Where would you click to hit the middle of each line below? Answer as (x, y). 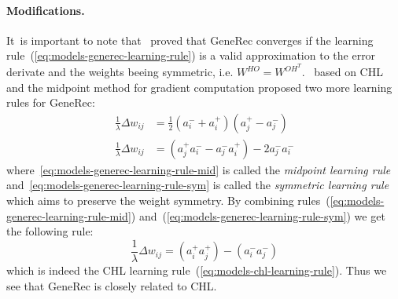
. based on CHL (342, 72)
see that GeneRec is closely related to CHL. (112, 285)
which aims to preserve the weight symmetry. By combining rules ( (168, 201)
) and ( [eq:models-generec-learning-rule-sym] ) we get (258, 215)
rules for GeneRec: (51, 102)
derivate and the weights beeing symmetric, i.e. (120, 72)
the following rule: (50, 231)
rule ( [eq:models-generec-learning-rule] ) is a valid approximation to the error (191, 55)
